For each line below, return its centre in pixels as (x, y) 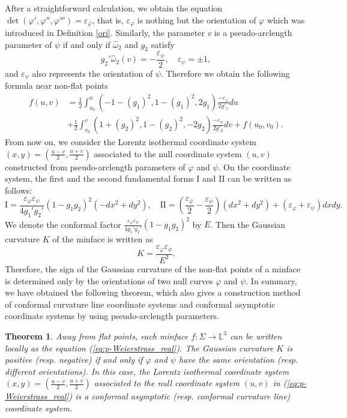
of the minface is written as (103, 238)
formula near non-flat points (57, 85)
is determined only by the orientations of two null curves (109, 280)
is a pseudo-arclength (253, 33)
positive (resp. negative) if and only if (74, 360)
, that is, (108, 19)
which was (286, 19)
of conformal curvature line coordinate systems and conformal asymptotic (140, 304)
